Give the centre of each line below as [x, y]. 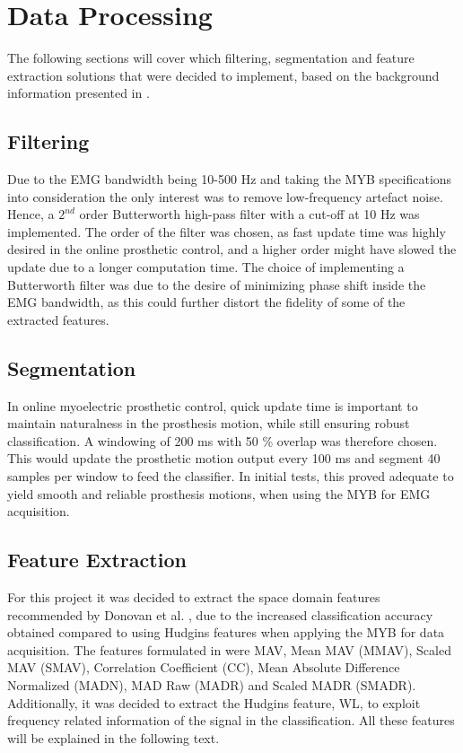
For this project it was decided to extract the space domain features [194, 597]
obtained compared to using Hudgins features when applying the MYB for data [226, 632]
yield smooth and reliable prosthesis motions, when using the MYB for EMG [219, 493]
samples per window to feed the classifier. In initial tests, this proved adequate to [231, 476]
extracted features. [58, 319]
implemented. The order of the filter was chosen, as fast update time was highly [227, 231]
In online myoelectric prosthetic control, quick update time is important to [213, 405]
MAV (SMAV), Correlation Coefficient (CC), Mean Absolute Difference [204, 667]
